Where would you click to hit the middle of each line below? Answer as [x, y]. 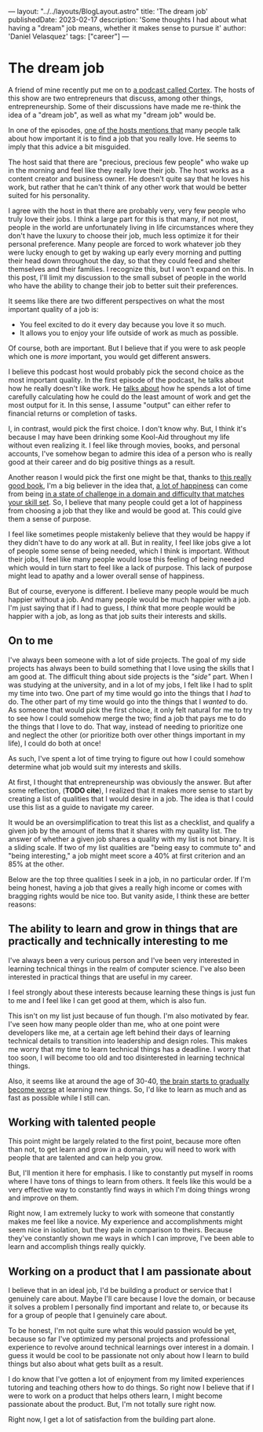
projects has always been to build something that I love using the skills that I [131, 668]
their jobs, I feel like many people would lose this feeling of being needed [126, 559]
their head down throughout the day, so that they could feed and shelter [124, 260]
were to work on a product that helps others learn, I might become [115, 1396]
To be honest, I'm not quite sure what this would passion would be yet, [122, 1331]
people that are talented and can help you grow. [86, 1158]
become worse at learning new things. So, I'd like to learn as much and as [128, 1089]
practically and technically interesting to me [118, 941]
